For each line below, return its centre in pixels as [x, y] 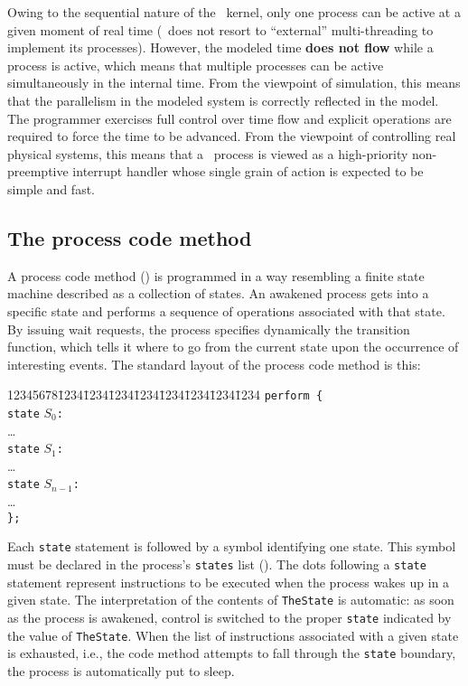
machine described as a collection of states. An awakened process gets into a [218, 293]
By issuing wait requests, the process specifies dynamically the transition [209, 329]
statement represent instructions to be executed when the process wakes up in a [229, 582]
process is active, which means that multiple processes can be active [196, 65]
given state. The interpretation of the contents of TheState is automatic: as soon [231, 600]
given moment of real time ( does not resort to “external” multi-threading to [220, 29]
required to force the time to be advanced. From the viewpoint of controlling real [232, 136]
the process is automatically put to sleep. [121, 670]
